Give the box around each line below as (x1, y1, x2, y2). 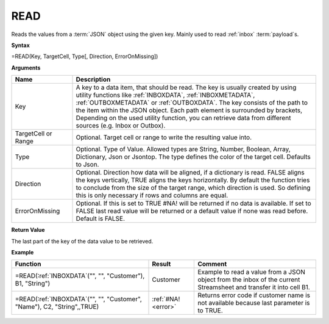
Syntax (11, 41, 30, 49)
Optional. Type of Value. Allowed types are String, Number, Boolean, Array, (76, 145, 291, 154)
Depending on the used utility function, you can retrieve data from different (76, 113, 291, 122)
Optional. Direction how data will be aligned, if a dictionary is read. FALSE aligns (76, 168, 305, 177)
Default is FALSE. (76, 214, 125, 223)
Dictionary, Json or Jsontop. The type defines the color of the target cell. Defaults (76, 153, 311, 161)
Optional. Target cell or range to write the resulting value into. (76, 133, 252, 142)
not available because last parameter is (197, 299, 310, 308)
